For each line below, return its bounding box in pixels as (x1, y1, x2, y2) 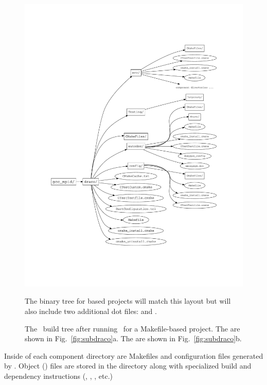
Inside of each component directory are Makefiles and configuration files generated (4, 350, 263, 361)
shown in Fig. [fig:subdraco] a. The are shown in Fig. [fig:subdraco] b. (25, 333, 242, 344)
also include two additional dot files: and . (25, 306, 157, 317)
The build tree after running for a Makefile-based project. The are (25, 323, 240, 334)
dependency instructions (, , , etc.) (4, 371, 113, 381)
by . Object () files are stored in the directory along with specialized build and (4, 360, 252, 371)
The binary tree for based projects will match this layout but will (25, 295, 231, 306)
